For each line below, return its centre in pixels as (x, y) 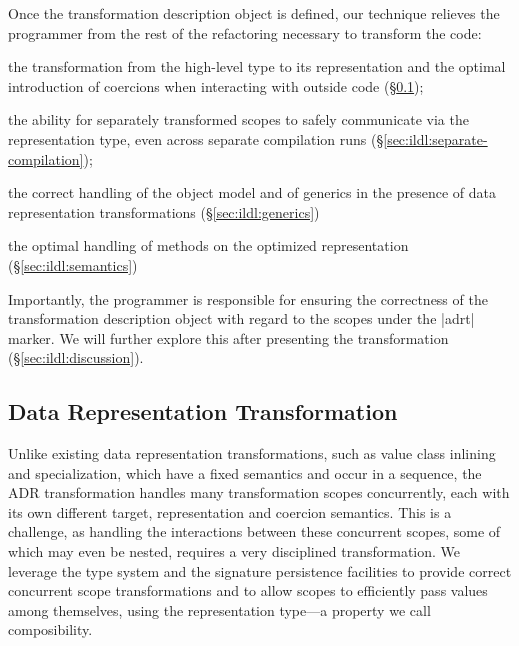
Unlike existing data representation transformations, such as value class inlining (252, 453)
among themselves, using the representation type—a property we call (219, 609)
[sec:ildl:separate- (435, 138)
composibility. (50, 629)
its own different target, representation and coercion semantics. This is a (230, 511)
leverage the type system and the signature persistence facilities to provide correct (260, 570)
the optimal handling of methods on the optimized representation (208, 245)
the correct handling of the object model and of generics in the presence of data (252, 192)
